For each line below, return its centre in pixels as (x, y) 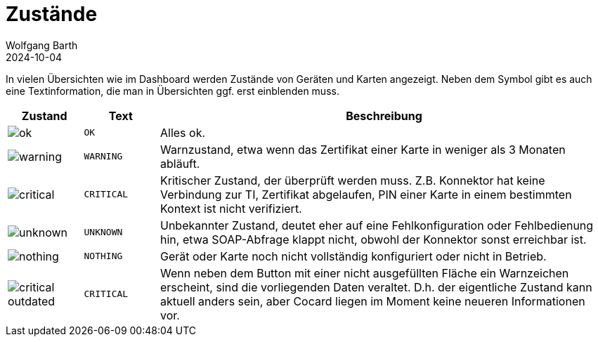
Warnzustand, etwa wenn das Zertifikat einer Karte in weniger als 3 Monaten (363, 149)
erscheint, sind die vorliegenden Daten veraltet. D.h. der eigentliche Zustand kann (376, 287)
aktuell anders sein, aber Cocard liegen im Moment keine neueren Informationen (373, 301)
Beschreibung (384, 116)
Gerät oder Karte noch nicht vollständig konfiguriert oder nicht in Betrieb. (353, 256)
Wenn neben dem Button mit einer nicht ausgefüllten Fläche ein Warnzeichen (365, 273)
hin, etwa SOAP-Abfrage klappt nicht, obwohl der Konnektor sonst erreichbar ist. (373, 239)
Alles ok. (183, 132)
